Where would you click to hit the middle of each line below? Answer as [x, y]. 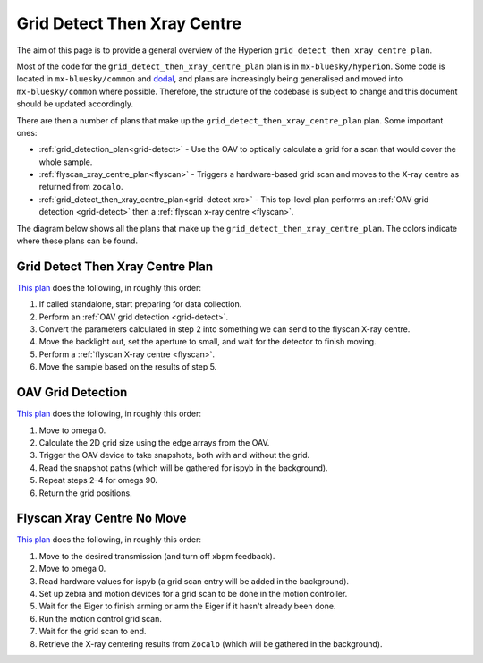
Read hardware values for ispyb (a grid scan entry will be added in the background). [194, 581]
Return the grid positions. [86, 493]
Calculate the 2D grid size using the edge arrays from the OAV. [154, 442]
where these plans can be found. [77, 241]
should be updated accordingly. [75, 104]
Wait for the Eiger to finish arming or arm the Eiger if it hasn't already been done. [187, 606]
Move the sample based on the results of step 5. [128, 367]
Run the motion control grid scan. [101, 618]
